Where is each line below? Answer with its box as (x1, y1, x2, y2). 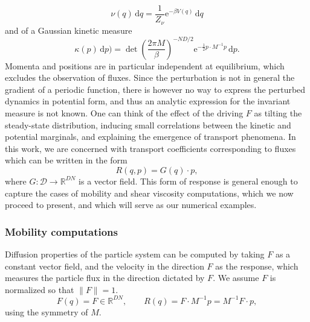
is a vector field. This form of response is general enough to (79, 174, 298, 187)
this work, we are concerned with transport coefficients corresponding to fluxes (5, 142, 296, 154)
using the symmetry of (5, 305, 88, 318)
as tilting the (254, 106, 302, 119)
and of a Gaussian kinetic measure (5, 24, 132, 36)
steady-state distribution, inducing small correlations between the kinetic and (5, 118, 291, 131)
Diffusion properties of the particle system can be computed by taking (5, 247, 265, 260)
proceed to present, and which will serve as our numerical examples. (5, 198, 257, 211)
